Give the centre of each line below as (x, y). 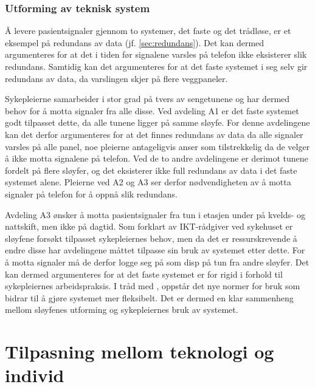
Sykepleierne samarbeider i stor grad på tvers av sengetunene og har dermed (147, 99)
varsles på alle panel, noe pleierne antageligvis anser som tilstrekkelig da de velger (157, 146)
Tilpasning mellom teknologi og (140, 351)
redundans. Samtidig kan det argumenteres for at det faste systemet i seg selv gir (156, 66)
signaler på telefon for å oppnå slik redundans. (91, 193)
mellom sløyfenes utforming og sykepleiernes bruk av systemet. (122, 310)
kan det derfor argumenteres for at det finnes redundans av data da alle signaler (154, 134)
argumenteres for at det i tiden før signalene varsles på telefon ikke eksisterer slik (156, 54)
